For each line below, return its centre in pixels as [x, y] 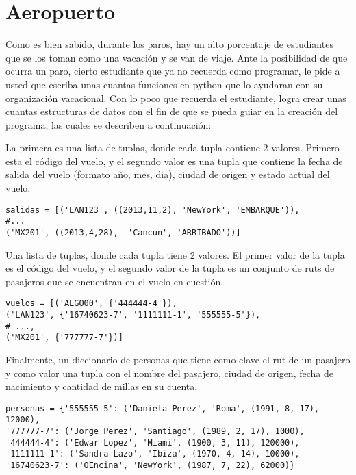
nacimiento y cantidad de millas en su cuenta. [102, 386]
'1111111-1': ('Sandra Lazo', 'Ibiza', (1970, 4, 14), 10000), [153, 454]
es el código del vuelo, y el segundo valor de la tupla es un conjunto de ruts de [170, 268]
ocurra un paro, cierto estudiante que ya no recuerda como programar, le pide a [173, 71]
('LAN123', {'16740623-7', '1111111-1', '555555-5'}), [133, 315]
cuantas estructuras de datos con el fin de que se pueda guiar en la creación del [172, 111]
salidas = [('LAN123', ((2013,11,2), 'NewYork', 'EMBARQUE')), [153, 210]
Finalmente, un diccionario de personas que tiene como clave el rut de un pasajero [178, 360]
